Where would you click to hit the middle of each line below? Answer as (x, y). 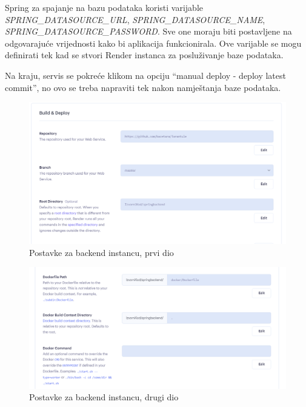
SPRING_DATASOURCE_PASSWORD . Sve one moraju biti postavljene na (148, 31)
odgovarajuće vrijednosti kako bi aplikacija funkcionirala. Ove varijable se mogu (153, 43)
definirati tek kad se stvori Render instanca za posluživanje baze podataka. (144, 55)
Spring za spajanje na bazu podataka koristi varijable (104, 7)
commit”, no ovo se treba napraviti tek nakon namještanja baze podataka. (143, 87)
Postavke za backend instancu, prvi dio (101, 252)
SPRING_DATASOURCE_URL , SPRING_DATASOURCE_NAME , (135, 19)
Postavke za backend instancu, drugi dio (104, 397)
